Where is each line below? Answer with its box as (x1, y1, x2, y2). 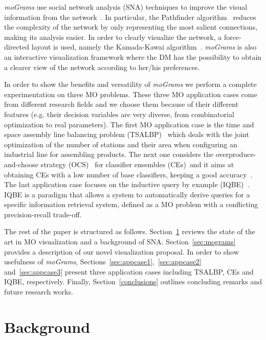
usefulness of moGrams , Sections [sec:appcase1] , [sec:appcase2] (4, 256, 202, 267)
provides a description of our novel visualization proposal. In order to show (4, 246, 239, 257)
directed (4, 41, 30, 52)
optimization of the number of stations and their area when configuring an (4, 139, 237, 149)
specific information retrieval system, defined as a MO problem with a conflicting (4, 199, 258, 210)
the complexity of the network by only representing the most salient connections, (4, 21, 258, 32)
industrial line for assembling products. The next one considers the (4, 149, 213, 160)
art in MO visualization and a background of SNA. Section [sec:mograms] (4, 236, 236, 247)
